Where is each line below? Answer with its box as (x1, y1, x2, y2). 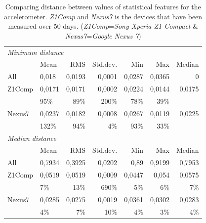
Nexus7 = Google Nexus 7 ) (65, 30, 141, 41)
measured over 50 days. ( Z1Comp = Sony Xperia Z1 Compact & (8, 21, 199, 31)
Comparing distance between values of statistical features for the (5, 1, 201, 11)
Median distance (7, 133, 56, 143)
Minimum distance (7, 46, 64, 57)
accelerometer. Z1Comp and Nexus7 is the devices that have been (4, 11, 203, 21)
